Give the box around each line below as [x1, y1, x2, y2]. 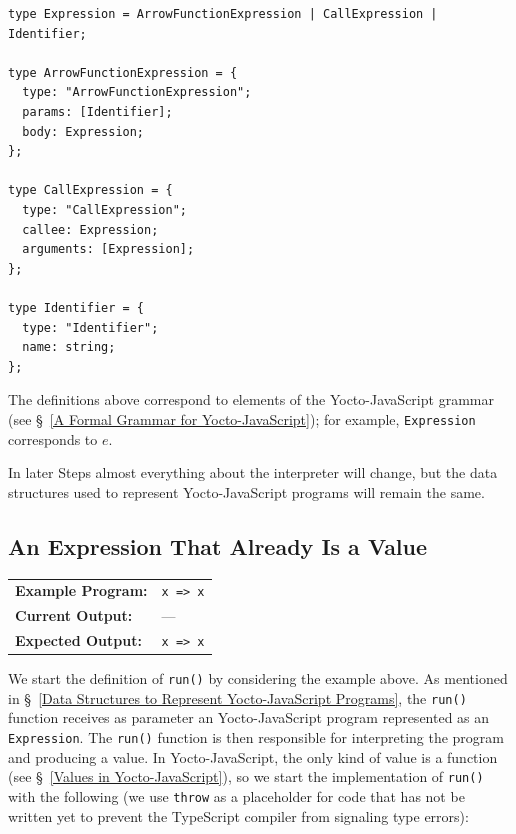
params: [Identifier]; [22, 104, 173, 119]
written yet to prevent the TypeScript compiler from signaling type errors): [8, 805, 469, 826]
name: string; [22, 340, 116, 355]
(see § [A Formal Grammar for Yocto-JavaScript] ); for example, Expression [8, 408, 476, 429]
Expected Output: [15, 630, 142, 651]
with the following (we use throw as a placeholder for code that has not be [8, 785, 465, 806]
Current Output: [15, 605, 133, 626]
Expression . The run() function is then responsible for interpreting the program [8, 727, 505, 748]
